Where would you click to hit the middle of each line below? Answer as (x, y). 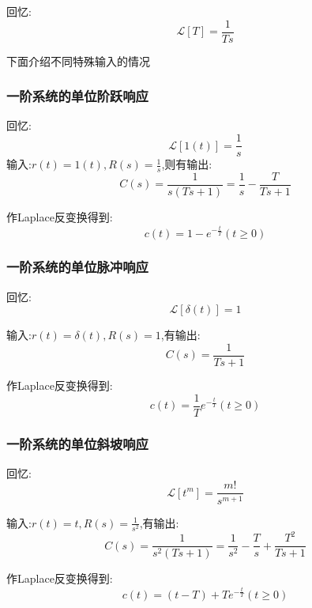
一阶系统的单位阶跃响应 (77, 96)
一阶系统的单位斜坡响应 (77, 443)
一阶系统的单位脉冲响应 (77, 267)
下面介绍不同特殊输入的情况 (78, 60)
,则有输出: (187, 164)
